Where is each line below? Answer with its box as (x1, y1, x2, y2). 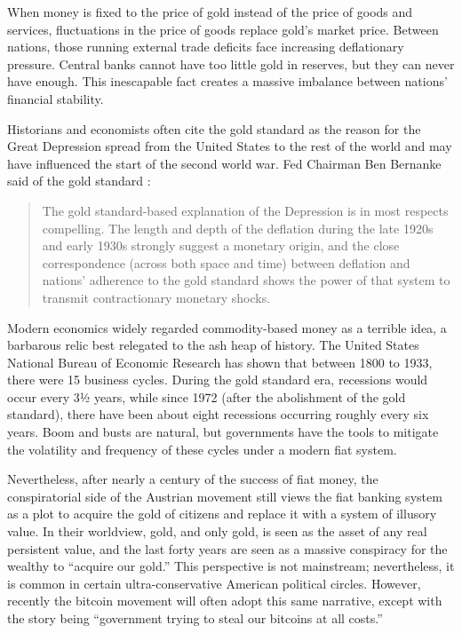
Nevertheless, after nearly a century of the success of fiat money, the (7, 470, 378, 488)
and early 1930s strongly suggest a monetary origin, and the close (42, 236, 400, 255)
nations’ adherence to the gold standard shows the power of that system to (42, 271, 450, 289)
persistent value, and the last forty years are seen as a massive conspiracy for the (7, 539, 448, 558)
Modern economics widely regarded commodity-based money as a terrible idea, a (7, 318, 447, 336)
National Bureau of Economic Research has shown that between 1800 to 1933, (7, 352, 433, 371)
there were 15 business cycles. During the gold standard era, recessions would (7, 370, 428, 389)
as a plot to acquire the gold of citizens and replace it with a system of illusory (7, 504, 437, 523)
